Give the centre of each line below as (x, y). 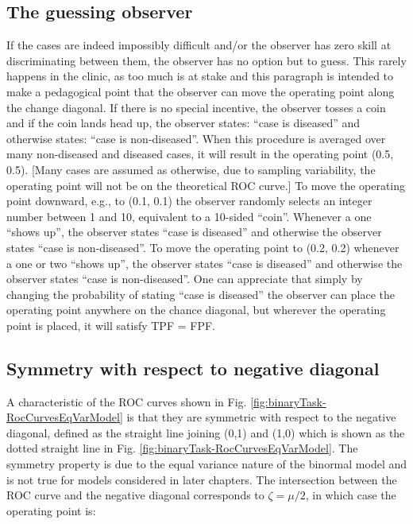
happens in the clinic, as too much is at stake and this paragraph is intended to (200, 76)
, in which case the (351, 495)
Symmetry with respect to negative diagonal (193, 368)
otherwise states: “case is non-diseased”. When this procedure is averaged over (196, 138)
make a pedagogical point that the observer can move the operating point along (201, 91)
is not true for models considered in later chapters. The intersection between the (202, 479)
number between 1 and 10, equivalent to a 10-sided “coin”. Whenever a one (189, 216)
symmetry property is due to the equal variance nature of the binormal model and (207, 464)
